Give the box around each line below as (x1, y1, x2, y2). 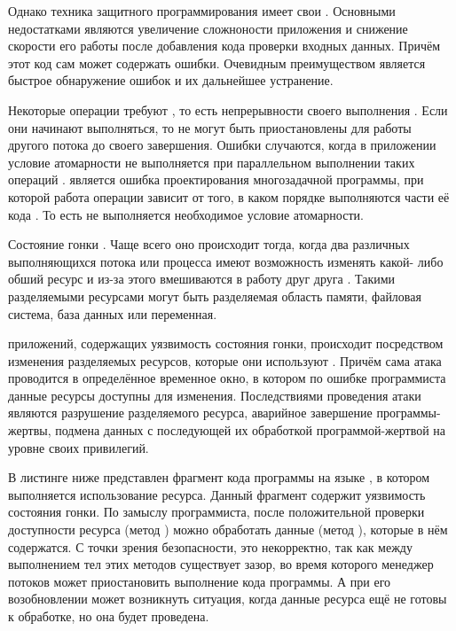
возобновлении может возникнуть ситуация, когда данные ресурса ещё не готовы (8, 589, 447, 608)
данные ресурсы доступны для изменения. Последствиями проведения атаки (8, 386, 421, 404)
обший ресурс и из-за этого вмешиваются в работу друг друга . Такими (8, 269, 396, 288)
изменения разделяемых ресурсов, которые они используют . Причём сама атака (8, 351, 442, 370)
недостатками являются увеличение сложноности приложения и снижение (8, 19, 408, 37)
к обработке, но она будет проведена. (8, 607, 209, 625)
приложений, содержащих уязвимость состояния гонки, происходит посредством (8, 334, 444, 353)
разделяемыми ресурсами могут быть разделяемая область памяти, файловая (8, 286, 421, 305)
